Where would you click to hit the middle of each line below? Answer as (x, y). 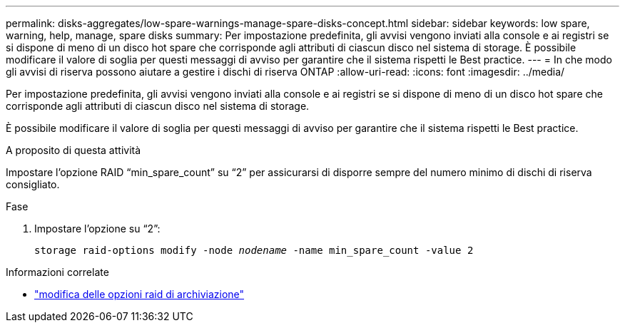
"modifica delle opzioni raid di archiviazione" (139, 294)
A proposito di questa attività (73, 150)
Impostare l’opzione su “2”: (97, 229)
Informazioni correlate (57, 272)
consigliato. (33, 184)
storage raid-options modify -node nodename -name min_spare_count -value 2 (254, 250)
